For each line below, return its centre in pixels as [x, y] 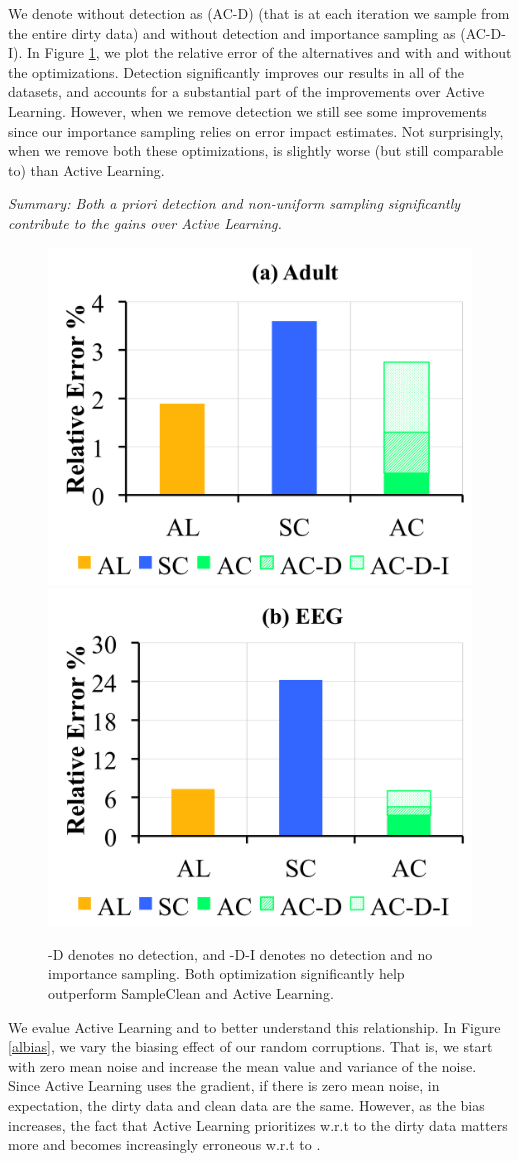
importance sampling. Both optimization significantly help [226, 973]
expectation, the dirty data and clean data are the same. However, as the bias [246, 1104]
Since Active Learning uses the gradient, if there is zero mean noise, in [224, 1085]
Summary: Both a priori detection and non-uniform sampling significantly [234, 203]
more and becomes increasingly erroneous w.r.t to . [164, 1144]
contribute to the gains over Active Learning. [145, 222]
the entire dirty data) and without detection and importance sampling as [232, 32]
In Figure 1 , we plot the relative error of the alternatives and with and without [269, 52]
